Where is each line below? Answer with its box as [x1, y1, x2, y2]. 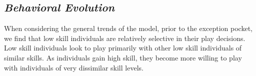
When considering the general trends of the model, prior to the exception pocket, [4, 23, 252, 33]
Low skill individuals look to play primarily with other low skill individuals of [4, 42, 242, 53]
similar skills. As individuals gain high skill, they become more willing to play [4, 52, 242, 62]
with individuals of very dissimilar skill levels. [4, 62, 143, 72]
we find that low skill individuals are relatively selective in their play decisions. [4, 32, 245, 43]
